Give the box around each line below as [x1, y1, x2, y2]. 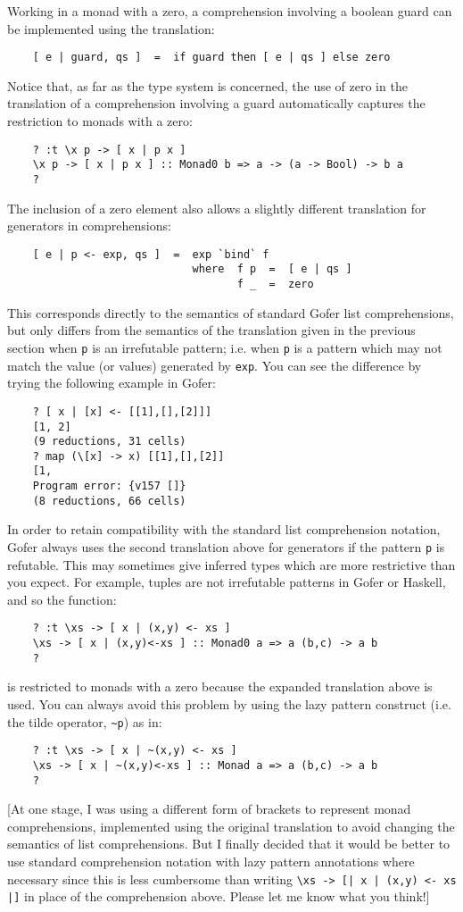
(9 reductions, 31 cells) [32, 435, 186, 448]
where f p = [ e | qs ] [192, 263, 352, 276]
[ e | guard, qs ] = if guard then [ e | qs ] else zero [32, 51, 391, 64]
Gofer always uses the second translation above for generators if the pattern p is [7, 538, 445, 556]
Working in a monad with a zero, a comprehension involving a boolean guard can [7, 2, 452, 20]
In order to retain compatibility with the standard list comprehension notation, [7, 520, 441, 539]
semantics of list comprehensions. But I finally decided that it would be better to [7, 834, 451, 853]
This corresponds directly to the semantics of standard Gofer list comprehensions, [7, 303, 454, 322]
